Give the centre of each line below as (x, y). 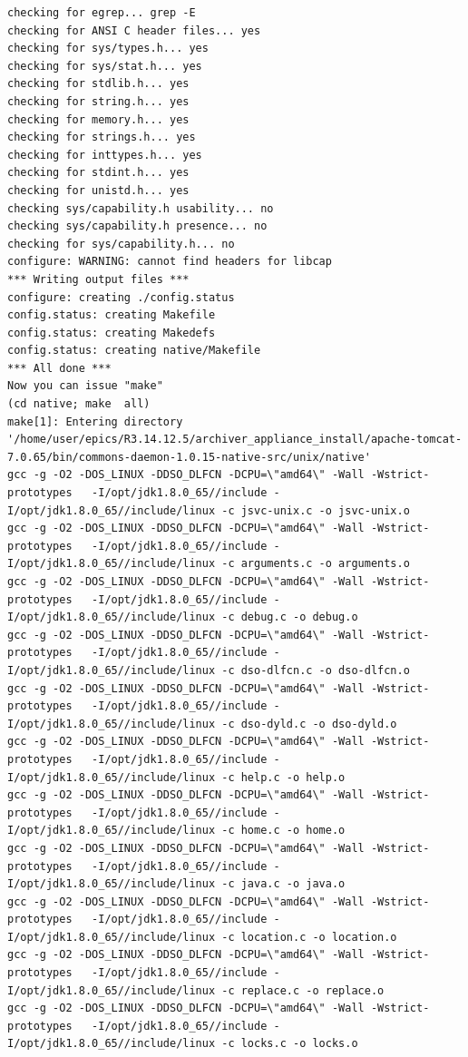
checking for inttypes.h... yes (105, 155)
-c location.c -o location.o (309, 937)
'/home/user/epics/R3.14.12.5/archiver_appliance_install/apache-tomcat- (235, 440)
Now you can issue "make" (85, 386)
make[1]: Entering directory (95, 421)
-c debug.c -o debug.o (290, 617)
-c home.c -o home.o (283, 831)
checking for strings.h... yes (102, 137)
